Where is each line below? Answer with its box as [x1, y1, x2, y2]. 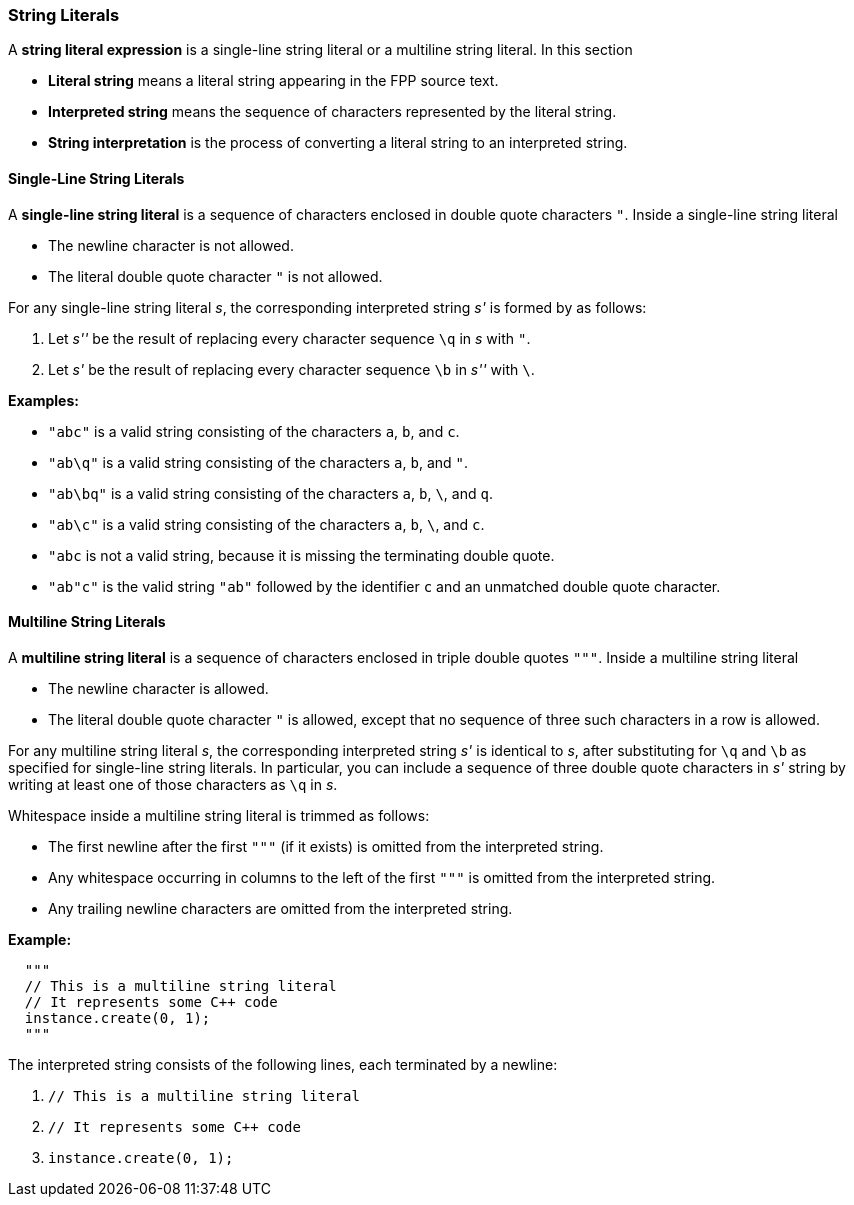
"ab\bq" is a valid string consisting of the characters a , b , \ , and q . [48, 484, 493, 502]
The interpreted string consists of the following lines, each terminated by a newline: [8, 1055, 558, 1073]
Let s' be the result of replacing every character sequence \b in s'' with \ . [48, 360, 535, 378]
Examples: [8, 391, 79, 409]
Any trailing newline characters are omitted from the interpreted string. [48, 899, 513, 917]
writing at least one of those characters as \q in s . [8, 775, 338, 793]
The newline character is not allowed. [48, 236, 294, 254]
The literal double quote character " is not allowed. [48, 267, 383, 285]
